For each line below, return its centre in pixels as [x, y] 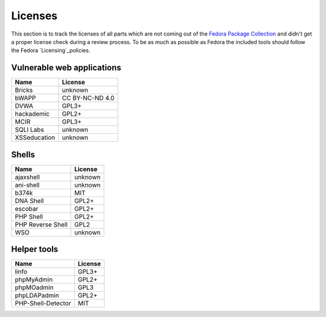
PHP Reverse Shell [41, 224]
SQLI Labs [30, 130]
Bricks [24, 90]
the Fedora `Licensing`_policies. [51, 51]
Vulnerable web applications [66, 68]
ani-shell [27, 185]
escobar [27, 209]
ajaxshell [27, 177]
